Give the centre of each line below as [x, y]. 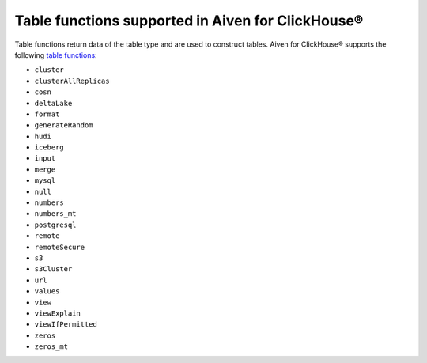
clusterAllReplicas [72, 81]
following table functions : [56, 55]
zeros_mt [51, 347]
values [47, 291]
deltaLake [53, 103]
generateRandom [64, 125]
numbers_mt [55, 214]
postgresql [55, 225]
